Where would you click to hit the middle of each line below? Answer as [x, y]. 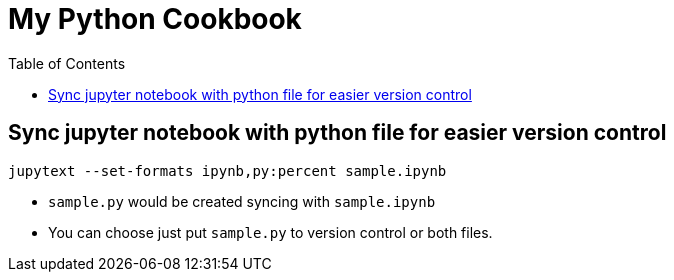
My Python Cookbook [155, 19]
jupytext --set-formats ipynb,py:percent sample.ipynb [227, 170]
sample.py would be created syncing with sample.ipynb [242, 201]
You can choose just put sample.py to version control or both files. [270, 232]
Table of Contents [67, 63]
